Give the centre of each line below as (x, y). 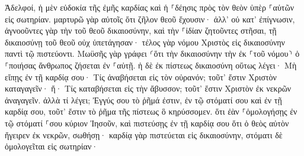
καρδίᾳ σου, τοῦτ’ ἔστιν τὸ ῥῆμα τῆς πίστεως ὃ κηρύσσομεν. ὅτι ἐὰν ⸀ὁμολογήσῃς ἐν (151, 111)
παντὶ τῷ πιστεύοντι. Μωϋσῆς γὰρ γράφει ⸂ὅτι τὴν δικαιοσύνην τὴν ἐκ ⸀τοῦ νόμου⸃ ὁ (152, 53)
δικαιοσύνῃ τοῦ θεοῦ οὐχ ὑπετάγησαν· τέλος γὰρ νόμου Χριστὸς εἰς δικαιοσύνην (145, 42)
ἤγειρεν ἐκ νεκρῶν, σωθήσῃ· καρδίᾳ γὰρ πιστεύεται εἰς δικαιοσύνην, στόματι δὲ (144, 134)
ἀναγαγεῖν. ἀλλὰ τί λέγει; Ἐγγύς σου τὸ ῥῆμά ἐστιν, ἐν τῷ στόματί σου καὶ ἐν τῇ (143, 100)
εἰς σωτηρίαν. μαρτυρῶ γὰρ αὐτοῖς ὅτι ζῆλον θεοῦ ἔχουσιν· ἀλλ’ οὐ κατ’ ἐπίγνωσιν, (150, 19)
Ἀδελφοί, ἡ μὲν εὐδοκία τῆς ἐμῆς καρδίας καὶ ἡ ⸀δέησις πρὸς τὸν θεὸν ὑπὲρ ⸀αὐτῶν (149, 7)
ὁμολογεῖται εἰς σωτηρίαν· (52, 146)
